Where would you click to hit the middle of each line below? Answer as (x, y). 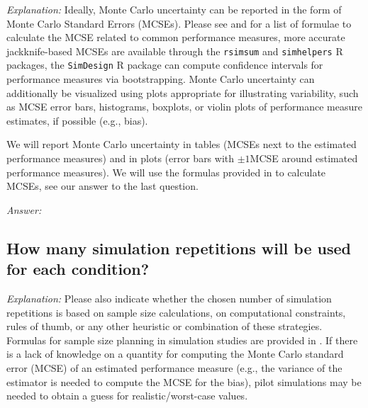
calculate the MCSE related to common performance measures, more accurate (176, 37)
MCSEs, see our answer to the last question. (102, 186)
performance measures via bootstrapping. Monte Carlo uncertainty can (161, 79)
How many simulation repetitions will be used (179, 248)
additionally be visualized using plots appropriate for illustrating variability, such (183, 92)
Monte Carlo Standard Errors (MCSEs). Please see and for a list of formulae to (179, 23)
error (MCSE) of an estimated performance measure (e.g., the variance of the (174, 368)
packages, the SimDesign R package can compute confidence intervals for (165, 65)
